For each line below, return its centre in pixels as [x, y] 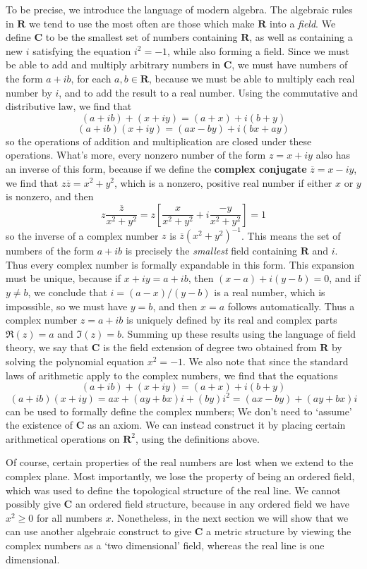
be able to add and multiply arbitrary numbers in [113, 65]
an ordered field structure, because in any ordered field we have [212, 504]
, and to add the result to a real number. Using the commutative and [209, 92]
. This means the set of [291, 235]
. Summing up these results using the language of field [239, 333]
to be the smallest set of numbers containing [142, 37]
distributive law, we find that [69, 106]
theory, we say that [47, 347]
